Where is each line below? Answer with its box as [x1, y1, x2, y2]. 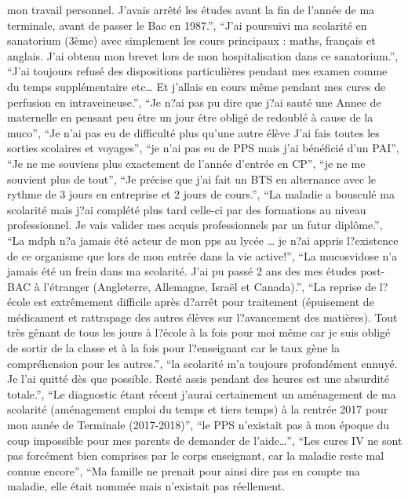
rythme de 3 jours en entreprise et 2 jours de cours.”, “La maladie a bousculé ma [7, 186, 395, 202]
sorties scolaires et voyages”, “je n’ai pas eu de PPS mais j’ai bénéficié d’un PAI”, [7, 140, 399, 156]
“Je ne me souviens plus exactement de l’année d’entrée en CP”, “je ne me [7, 155, 366, 171]
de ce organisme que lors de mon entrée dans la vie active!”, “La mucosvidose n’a [7, 247, 398, 264]
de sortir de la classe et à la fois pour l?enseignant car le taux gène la [7, 340, 340, 356]
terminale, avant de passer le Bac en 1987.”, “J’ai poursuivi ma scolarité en [7, 16, 367, 33]
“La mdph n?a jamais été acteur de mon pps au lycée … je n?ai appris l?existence [7, 231, 399, 248]
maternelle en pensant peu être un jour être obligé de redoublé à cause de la [7, 109, 373, 126]
